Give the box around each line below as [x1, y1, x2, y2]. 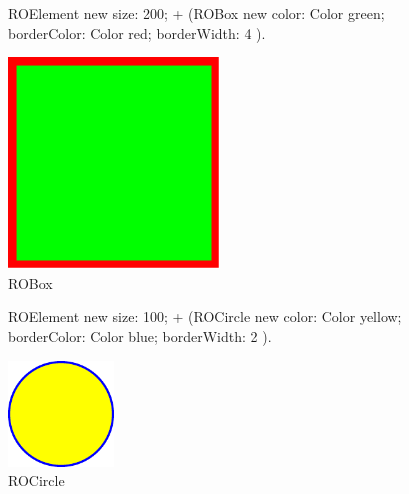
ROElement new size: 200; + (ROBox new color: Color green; [8, 3, 385, 23]
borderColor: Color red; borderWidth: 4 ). [8, 22, 266, 43]
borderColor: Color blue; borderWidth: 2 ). [8, 325, 272, 346]
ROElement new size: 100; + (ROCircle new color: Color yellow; [8, 306, 402, 327]
